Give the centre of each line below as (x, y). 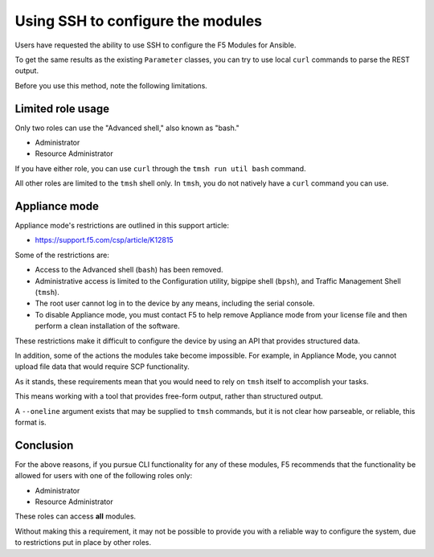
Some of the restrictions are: (62, 255)
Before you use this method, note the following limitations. (111, 85)
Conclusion (44, 445)
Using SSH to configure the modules (139, 21)
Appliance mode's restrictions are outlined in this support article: (122, 226)
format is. (31, 422)
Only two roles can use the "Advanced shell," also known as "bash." (127, 128)
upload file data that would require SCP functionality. (102, 367)
